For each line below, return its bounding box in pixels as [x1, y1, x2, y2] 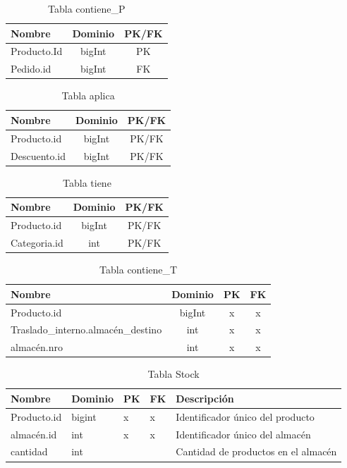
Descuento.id [11, 148, 66, 163]
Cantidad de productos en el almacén [176, 444, 337, 459]
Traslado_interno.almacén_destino [11, 322, 162, 337]
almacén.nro [11, 340, 63, 355]
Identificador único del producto [176, 409, 315, 424]
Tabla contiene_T [99, 262, 178, 277]
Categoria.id [11, 235, 63, 250]
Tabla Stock [147, 367, 200, 381]
